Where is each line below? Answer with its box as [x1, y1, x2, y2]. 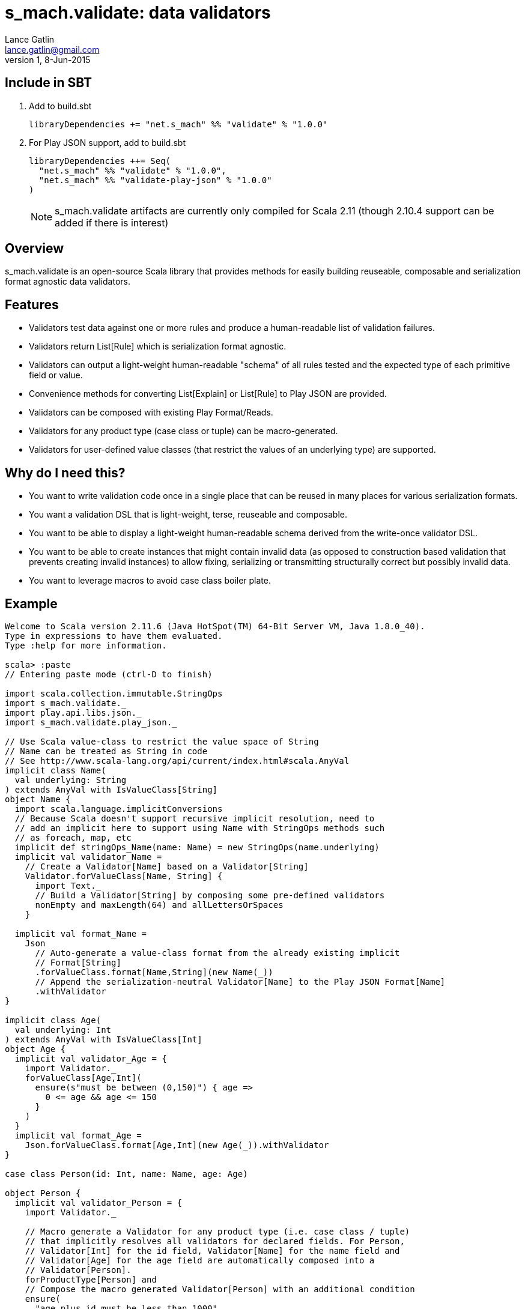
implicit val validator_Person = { [14, 1197, 183, 1208]
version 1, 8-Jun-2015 [5, 54, 91, 65]
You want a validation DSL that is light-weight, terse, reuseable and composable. [29, 509, 348, 520]
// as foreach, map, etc [14, 832, 132, 842]
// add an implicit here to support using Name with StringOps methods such [14, 823, 385, 833]
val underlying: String [14, 775, 127, 785]
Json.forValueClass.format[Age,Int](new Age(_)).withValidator [25, 1140, 329, 1150]
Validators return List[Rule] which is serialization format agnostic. [29, 341, 287, 352]
